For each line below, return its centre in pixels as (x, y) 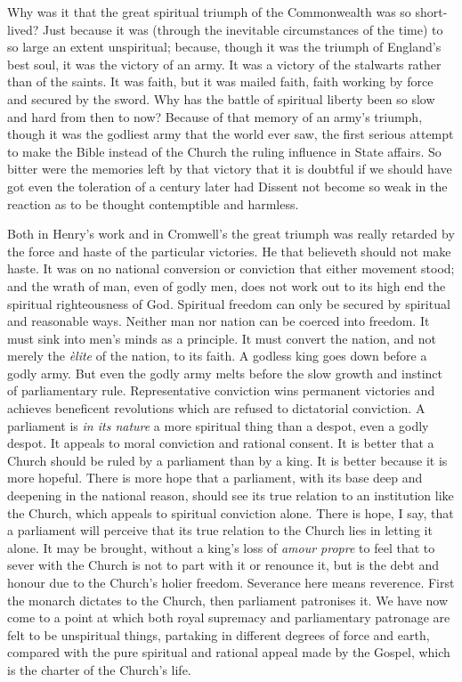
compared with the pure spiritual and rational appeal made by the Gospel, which (229, 652)
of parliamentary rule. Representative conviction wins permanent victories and (221, 390)
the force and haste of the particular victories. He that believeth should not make (229, 251)
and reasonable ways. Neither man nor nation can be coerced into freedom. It (219, 321)
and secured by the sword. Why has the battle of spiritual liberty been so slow (221, 98)
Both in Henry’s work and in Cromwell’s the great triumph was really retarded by (231, 234)
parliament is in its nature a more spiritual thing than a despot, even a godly (218, 425)
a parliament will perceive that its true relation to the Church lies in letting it (220, 530)
